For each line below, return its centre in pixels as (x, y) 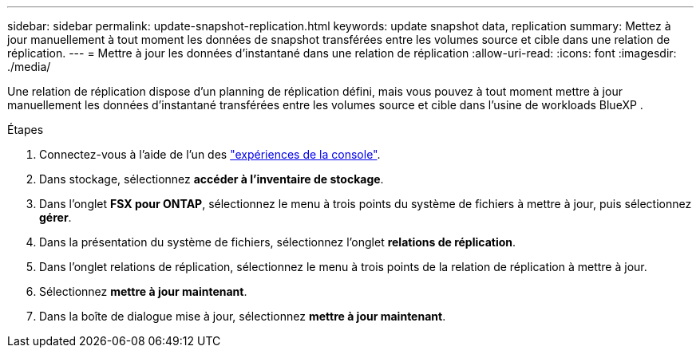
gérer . (55, 217)
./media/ (29, 67)
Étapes (26, 130)
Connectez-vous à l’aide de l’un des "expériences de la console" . (210, 154)
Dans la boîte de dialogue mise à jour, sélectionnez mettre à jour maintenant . (243, 316)
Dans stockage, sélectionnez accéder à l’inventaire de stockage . (212, 179)
